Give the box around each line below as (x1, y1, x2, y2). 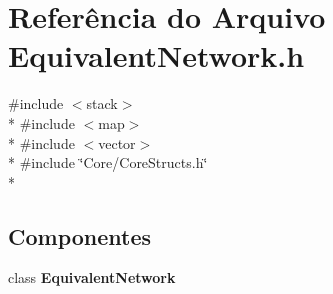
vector (98, 132, 136, 153)
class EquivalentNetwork (8, 267, 176, 288)
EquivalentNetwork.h (8, 35, 305, 76)
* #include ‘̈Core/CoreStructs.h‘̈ (8, 152, 208, 173)
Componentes (8, 220, 152, 251)
